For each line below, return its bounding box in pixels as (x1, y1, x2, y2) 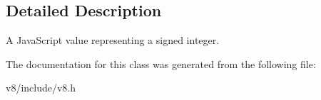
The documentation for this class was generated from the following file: (6, 56, 316, 71)
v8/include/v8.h (6, 80, 76, 95)
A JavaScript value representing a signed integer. (6, 33, 220, 48)
